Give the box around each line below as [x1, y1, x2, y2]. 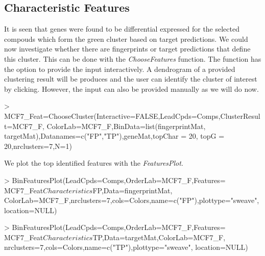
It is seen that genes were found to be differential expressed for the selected [4, 23, 239, 34]
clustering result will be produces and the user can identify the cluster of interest [4, 73, 257, 84]
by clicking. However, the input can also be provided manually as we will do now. [4, 83, 259, 94]
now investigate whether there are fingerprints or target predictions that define [4, 43, 251, 54]
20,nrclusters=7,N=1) [4, 140, 72, 151]
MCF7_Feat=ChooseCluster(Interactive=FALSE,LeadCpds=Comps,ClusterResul [4, 110, 260, 121]
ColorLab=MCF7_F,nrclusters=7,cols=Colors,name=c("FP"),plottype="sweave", [4, 195, 259, 206]
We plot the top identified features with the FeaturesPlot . [4, 158, 183, 168]
